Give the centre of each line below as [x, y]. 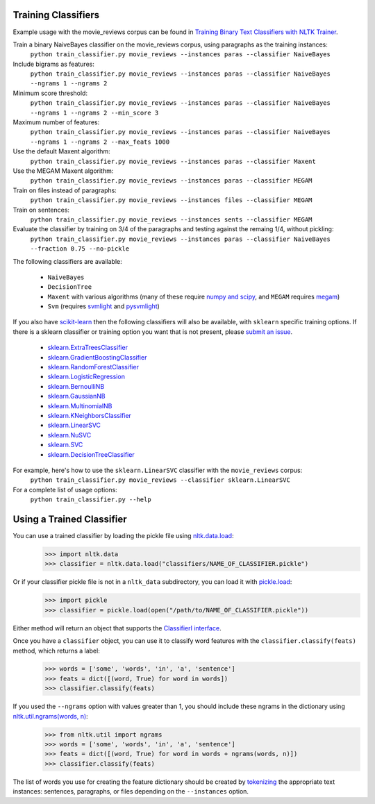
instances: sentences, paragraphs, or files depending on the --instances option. [131, 792]
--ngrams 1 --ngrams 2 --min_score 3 [94, 112]
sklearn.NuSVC [69, 435]
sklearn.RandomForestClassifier [93, 367]
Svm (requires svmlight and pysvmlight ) [103, 306]
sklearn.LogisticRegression [86, 377]
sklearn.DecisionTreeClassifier [91, 454]
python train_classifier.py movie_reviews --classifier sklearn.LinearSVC [160, 480]
